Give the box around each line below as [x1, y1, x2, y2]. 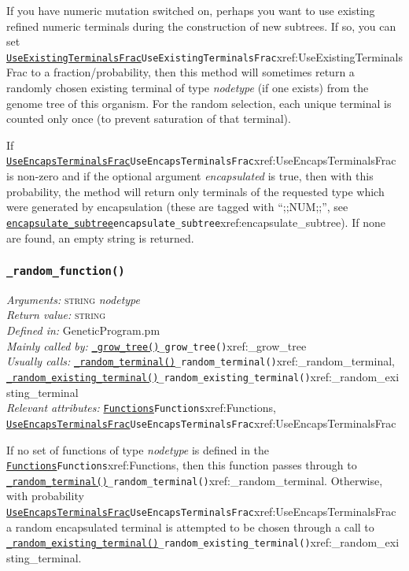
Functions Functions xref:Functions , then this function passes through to [6, 457, 357, 473]
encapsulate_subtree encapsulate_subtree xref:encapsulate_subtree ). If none [6, 213, 385, 230]
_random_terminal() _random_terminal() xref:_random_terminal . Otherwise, [6, 472, 383, 488]
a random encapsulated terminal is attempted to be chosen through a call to [6, 518, 374, 535]
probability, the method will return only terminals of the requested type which [6, 183, 385, 199]
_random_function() [6, 265, 125, 278]
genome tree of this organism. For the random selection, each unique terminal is [6, 95, 392, 111]
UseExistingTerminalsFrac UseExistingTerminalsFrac [6, 52, 277, 64]
